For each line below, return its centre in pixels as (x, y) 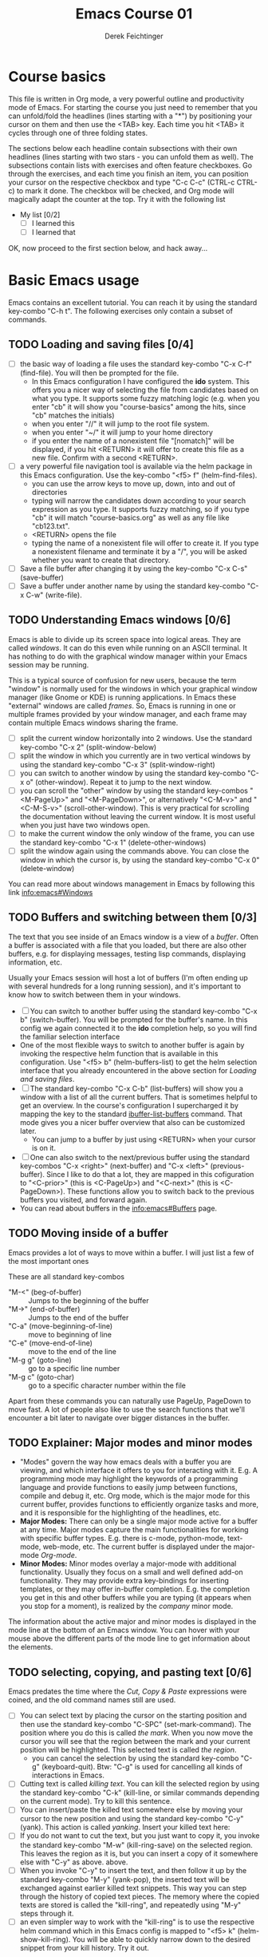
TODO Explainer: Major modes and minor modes (130, 1443)
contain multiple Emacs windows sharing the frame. (93, 723)
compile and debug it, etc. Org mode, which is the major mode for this (135, 1496)
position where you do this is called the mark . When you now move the (136, 1733)
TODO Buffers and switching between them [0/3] (133, 918)
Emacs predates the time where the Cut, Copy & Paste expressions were (128, 1692)
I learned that (53, 232)
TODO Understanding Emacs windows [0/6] (120, 620)
